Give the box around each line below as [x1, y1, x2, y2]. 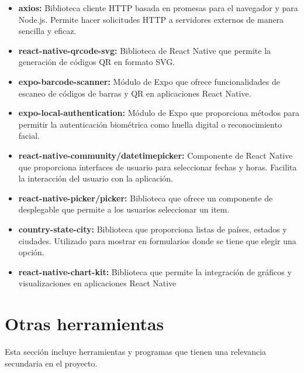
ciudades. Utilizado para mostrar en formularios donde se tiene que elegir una [18, 234, 296, 247]
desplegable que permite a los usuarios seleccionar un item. [18, 203, 230, 215]
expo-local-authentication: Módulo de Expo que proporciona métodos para [18, 107, 299, 119]
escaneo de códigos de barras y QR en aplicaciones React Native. [18, 87, 251, 99]
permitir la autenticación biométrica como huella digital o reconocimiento [18, 118, 282, 130]
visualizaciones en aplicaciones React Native [18, 277, 177, 289]
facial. [18, 129, 40, 142]
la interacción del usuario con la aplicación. [18, 172, 174, 184]
